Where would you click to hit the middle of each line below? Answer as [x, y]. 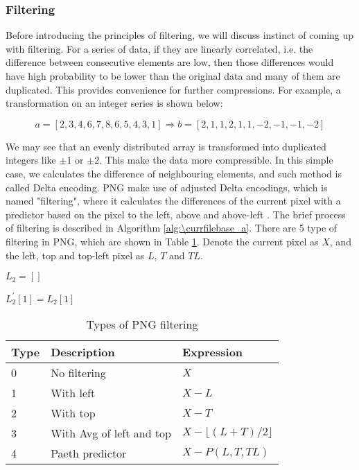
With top [73, 412]
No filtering [78, 372]
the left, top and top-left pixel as [75, 255]
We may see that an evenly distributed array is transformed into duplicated [166, 146]
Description [83, 351]
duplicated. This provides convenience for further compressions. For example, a [173, 89]
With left [73, 392]
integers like [31, 160]
